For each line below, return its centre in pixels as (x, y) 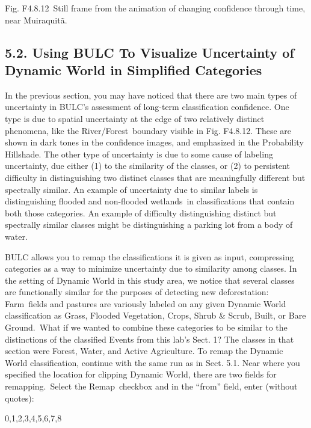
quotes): (20, 398)
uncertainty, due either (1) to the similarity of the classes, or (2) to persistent (147, 166)
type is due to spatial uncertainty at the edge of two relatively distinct (135, 118)
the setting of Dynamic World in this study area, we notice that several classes (150, 280)
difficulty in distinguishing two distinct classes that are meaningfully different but (155, 177)
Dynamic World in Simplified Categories (134, 69)
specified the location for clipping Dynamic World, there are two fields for (141, 374)
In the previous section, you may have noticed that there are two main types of (151, 95)
